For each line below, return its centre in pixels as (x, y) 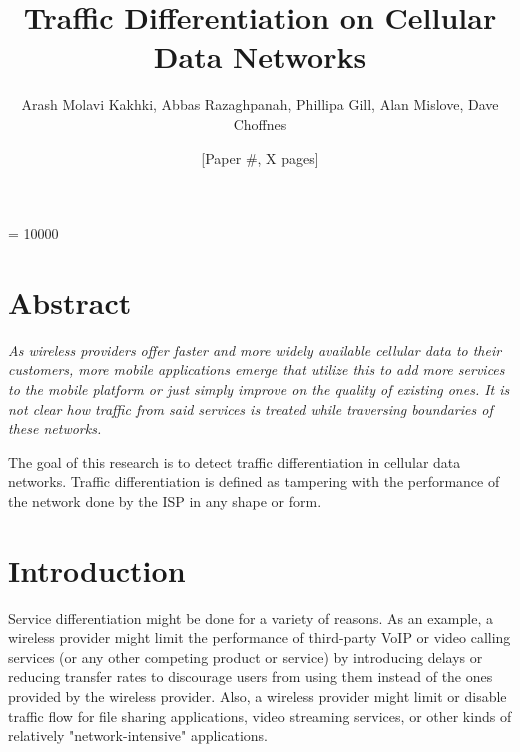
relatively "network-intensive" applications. (138, 735)
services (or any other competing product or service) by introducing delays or (245, 656)
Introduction (97, 569)
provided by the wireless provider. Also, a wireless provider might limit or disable (257, 696)
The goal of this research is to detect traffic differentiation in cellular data (234, 461)
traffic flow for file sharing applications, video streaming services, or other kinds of (260, 715)
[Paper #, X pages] (260, 157)
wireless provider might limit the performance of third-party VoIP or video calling (259, 637)
